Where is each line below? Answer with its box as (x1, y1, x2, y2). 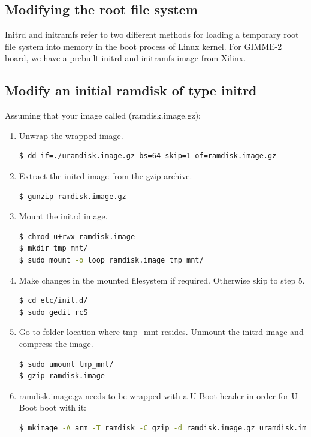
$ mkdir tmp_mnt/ (19, 244, 88, 253)
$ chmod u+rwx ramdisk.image (19, 232, 135, 241)
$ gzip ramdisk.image (19, 372, 105, 381)
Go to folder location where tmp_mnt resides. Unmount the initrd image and (19, 326, 304, 338)
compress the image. (19, 337, 93, 349)
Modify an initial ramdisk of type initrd (5, 81, 257, 100)
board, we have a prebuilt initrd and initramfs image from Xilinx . (5, 52, 246, 64)
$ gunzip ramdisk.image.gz (19, 192, 126, 201)
